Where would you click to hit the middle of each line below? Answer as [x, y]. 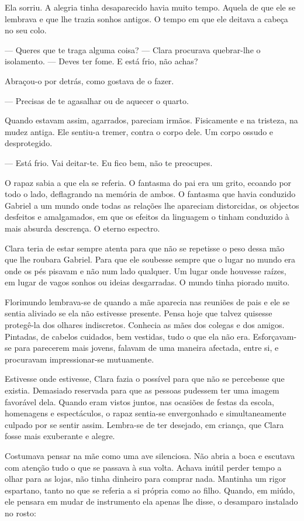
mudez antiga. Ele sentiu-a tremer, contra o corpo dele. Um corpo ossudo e [139, 131]
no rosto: [20, 513]
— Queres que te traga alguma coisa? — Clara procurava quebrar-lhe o [133, 49]
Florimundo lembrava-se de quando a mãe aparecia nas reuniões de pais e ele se [147, 301]
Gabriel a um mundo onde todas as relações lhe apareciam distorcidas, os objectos [152, 205]
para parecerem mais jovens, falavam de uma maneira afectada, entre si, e [146, 348]
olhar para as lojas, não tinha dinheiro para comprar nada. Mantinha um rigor [146, 479]
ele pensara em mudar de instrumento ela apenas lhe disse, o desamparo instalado [151, 501]
